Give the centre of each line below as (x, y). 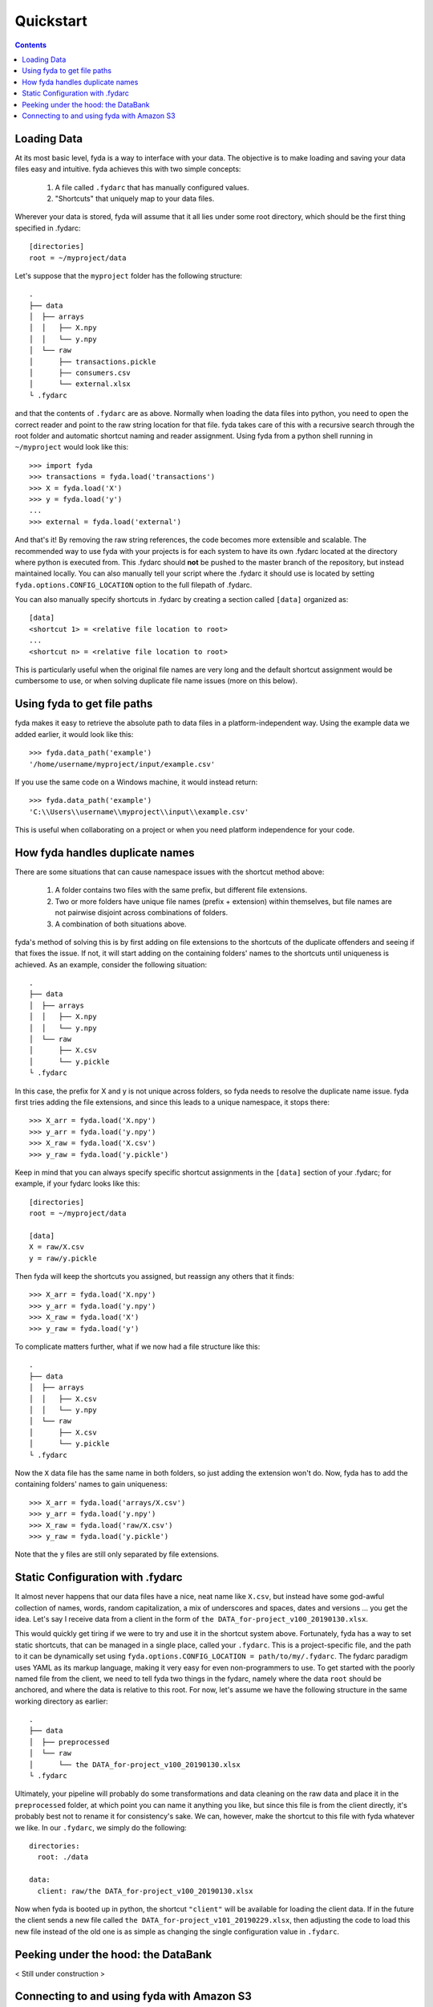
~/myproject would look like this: (72, 447)
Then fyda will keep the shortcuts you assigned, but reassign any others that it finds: (154, 1276)
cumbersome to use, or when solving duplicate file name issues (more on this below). (156, 681)
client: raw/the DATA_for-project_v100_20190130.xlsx (145, 1891)
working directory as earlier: (61, 1701)
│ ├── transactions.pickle (93, 362)
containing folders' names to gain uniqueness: (91, 1484)
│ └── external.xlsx (80, 384)
